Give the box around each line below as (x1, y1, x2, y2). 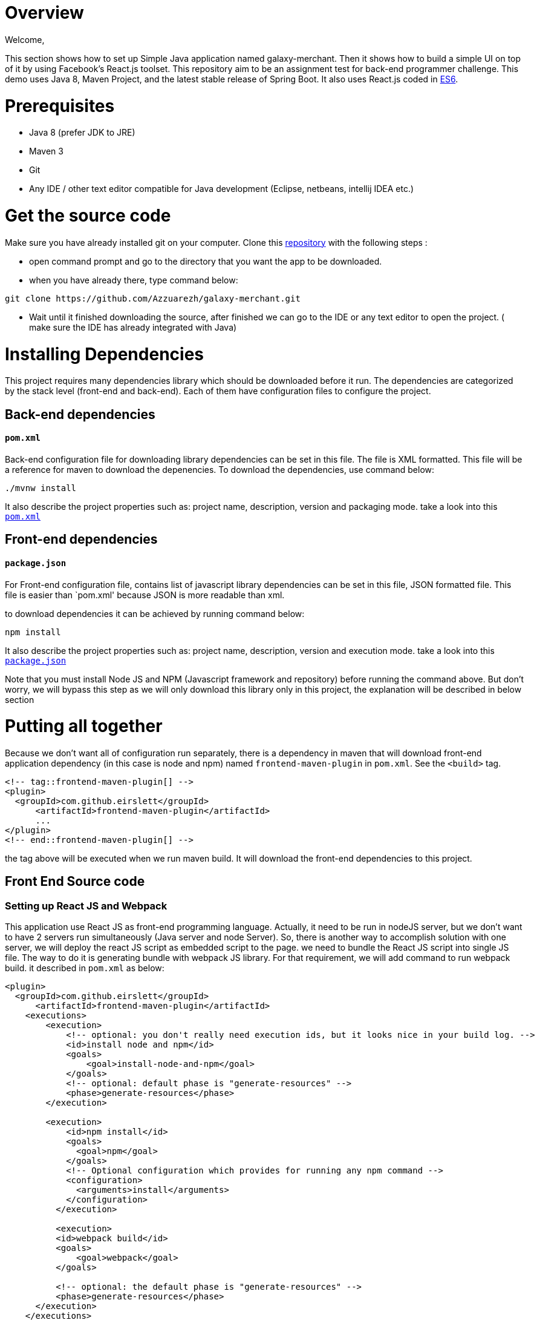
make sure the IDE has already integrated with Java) (29, 322, 237, 332)
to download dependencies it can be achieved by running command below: (5, 608, 305, 619)
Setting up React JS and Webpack (5, 899, 168, 912)
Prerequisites (5, 95, 115, 116)
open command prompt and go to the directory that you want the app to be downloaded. (29, 256, 382, 266)
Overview (5, 2, 84, 23)
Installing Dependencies (5, 343, 204, 365)
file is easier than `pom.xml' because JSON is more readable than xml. (5, 589, 285, 600)
